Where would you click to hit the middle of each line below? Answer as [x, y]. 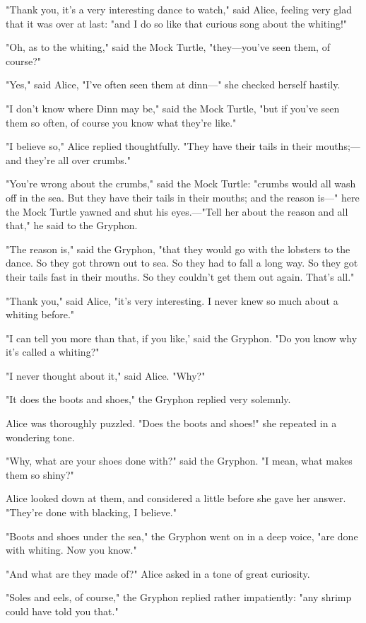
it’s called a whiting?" [53, 352]
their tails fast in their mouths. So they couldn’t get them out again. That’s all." [180, 276]
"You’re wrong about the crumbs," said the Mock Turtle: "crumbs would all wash [181, 184]
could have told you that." [62, 611]
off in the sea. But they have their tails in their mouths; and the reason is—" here [183, 197]
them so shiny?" [40, 474]
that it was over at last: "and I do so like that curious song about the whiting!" [177, 23]
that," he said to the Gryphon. [72, 225]
